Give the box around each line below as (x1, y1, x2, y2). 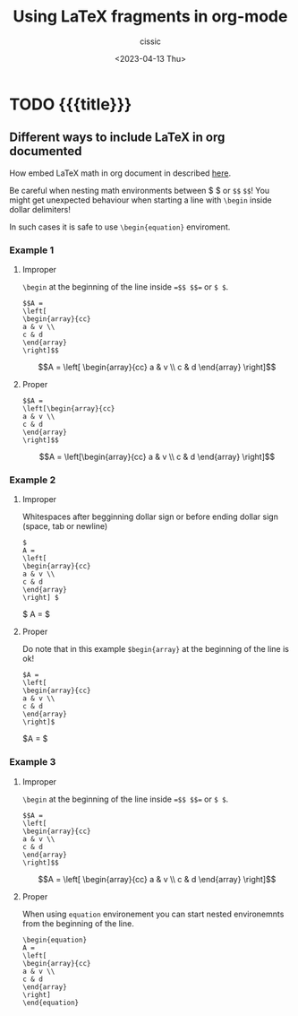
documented (9, 143, 82, 159)
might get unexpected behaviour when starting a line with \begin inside (9, 195, 272, 205)
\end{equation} (21, 998, 80, 1007)
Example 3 (9, 756, 56, 769)
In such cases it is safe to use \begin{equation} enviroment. (9, 221, 231, 232)
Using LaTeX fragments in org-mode (13, 6, 288, 27)
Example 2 (9, 473, 56, 486)
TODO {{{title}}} (9, 94, 132, 114)
